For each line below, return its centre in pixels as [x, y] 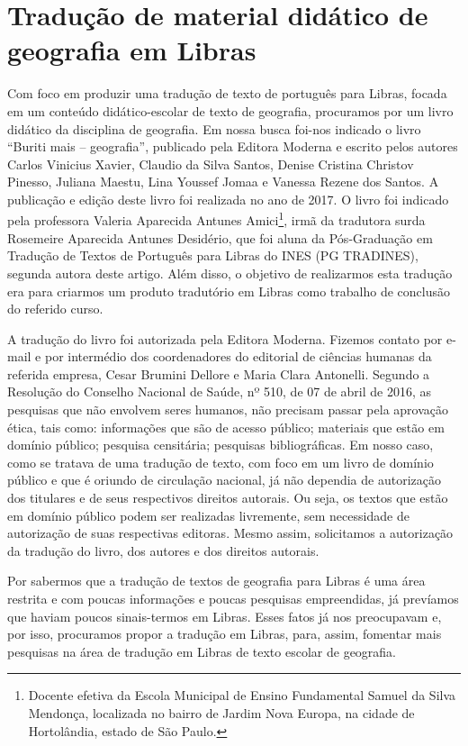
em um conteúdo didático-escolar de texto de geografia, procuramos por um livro [230, 110]
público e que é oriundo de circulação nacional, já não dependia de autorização [224, 480]
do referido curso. [55, 309]
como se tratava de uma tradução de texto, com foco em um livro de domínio [220, 462]
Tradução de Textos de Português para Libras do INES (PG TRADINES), [213, 255]
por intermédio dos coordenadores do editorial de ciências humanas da [238, 356]
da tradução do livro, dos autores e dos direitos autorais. [163, 550]
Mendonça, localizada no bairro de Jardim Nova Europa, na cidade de [221, 712]
